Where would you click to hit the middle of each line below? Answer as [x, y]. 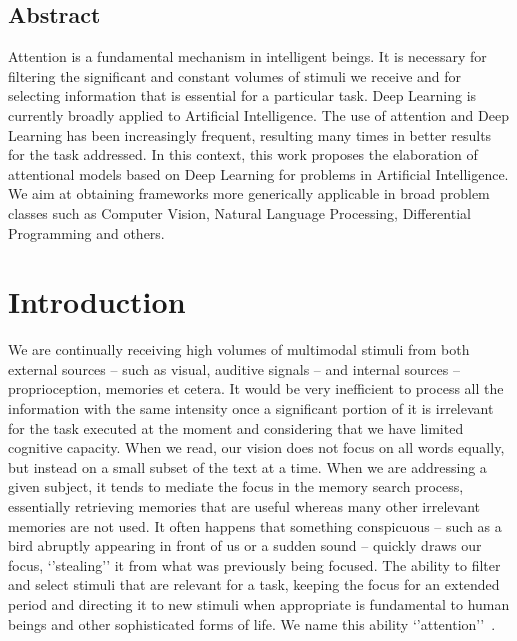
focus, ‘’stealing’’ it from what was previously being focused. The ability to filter [254, 564]
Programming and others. [86, 232]
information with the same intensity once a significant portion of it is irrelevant [251, 408]
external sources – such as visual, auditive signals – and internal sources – [234, 368]
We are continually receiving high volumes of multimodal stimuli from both [239, 349]
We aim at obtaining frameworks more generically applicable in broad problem [249, 193]
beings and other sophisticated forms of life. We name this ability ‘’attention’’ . [252, 623]
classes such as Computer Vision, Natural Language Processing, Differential [239, 212]
